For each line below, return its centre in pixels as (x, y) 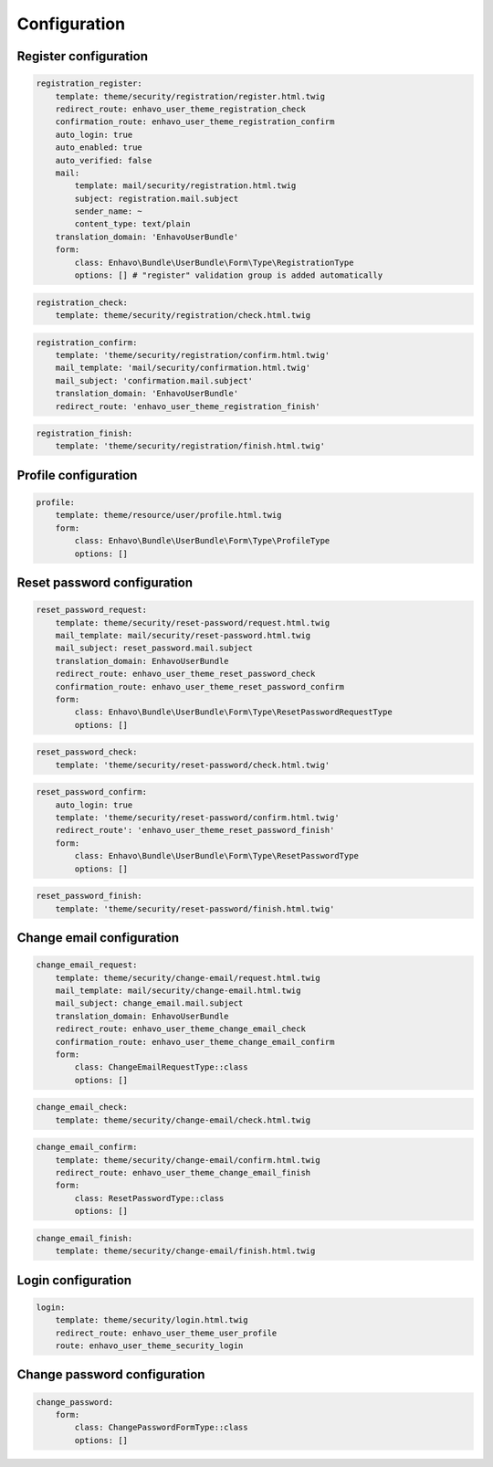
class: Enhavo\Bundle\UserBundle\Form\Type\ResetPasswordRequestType (233, 712)
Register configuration (82, 56)
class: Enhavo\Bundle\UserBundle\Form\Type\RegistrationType (214, 262)
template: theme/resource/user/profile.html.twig (168, 515)
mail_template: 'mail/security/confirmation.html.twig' (183, 368)
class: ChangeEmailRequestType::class (161, 1067)
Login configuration (74, 1280)
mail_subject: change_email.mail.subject (149, 1003)
